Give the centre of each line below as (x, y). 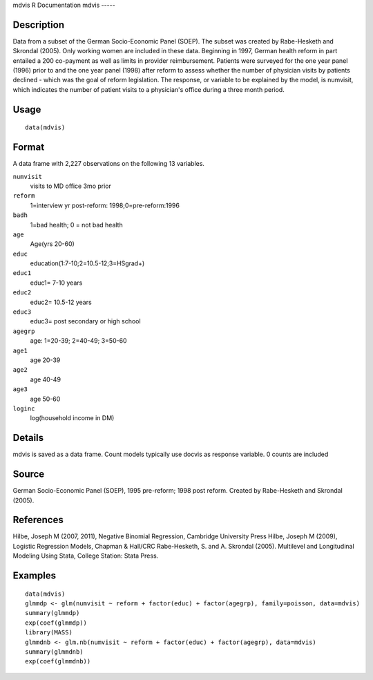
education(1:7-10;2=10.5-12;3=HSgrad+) (87, 263)
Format (29, 148)
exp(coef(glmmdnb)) (58, 661)
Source (29, 474)
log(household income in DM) (72, 418)
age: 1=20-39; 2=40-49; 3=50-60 (78, 341)
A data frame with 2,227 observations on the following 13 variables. (109, 164)
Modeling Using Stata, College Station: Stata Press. (86, 556)
